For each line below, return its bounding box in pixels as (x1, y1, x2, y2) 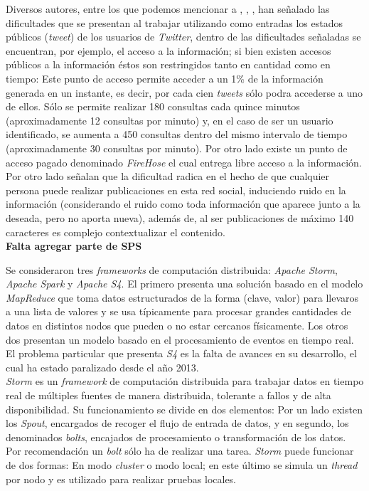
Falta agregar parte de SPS (6, 238, 142, 253)
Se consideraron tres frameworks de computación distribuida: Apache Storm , (6, 262, 338, 277)
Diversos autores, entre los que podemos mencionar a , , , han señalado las (6, 1, 330, 16)
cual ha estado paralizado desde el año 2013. (6, 359, 199, 374)
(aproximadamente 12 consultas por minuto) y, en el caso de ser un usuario (6, 112, 333, 127)
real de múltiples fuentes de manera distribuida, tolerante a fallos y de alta (6, 388, 331, 403)
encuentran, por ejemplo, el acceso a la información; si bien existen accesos (6, 43, 331, 58)
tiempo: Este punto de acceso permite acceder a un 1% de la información (6, 70, 323, 85)
